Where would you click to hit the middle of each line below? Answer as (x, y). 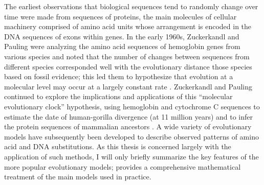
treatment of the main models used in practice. (78, 177)
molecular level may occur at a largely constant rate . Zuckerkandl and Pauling (128, 86)
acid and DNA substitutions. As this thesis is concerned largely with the (118, 146)
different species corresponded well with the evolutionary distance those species (128, 66)
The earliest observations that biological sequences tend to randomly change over (131, 6)
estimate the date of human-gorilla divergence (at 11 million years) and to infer (129, 116)
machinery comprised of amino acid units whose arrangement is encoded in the (128, 26)
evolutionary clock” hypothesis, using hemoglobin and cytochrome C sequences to (132, 106)
